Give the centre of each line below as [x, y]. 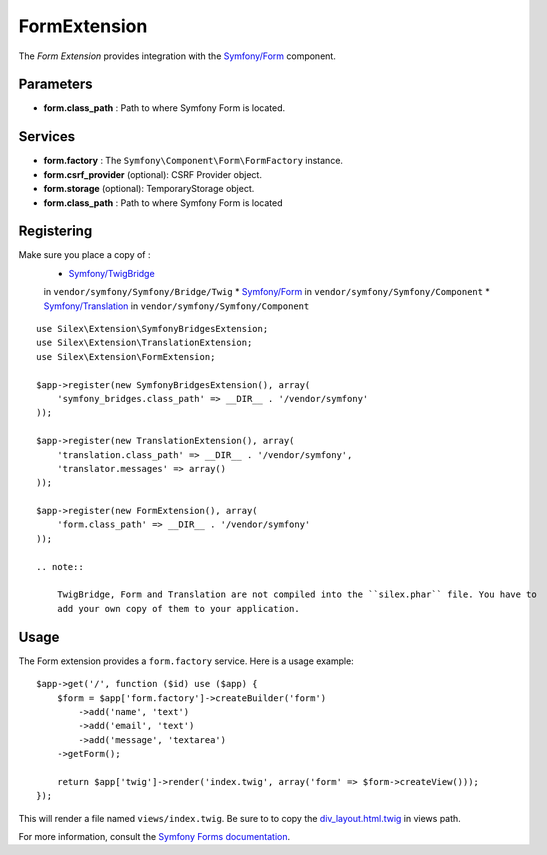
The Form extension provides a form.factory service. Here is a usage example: [186, 661]
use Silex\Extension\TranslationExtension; [144, 343]
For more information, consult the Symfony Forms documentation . [154, 837]
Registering [55, 231]
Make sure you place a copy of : [84, 255]
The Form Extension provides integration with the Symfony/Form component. [177, 56]
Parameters [55, 84]
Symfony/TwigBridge [111, 273]
